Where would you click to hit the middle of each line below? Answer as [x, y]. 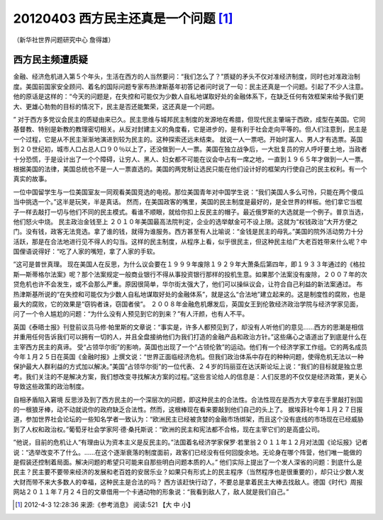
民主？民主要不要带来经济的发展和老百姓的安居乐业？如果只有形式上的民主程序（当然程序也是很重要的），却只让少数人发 [189, 472]
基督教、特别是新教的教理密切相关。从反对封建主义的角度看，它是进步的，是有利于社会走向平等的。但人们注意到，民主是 [190, 129]
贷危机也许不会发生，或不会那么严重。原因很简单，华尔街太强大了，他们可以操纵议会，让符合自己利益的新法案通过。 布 [188, 284]
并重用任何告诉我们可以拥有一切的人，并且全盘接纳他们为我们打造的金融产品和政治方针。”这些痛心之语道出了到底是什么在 [190, 337]
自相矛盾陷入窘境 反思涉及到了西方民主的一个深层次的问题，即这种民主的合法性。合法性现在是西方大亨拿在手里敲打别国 [188, 400]
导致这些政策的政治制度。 [50, 387]
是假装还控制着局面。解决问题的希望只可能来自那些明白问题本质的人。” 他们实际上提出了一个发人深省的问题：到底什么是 [188, 462]
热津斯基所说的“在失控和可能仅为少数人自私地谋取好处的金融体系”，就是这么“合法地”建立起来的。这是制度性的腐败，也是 [189, 294]
